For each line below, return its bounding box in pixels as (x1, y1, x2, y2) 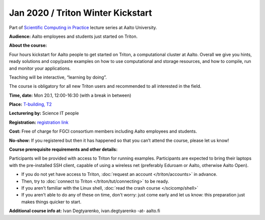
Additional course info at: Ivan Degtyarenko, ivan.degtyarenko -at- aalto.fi (9, 208, 160, 214)
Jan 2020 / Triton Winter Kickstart (9, 7, 152, 18)
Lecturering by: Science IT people (9, 110, 79, 116)
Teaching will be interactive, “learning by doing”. (9, 74, 107, 80)
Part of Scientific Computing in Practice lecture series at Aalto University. (9, 25, 157, 30)
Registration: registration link (9, 119, 69, 125)
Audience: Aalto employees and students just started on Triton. (9, 33, 138, 39)
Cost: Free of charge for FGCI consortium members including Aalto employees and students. (9, 128, 197, 135)
